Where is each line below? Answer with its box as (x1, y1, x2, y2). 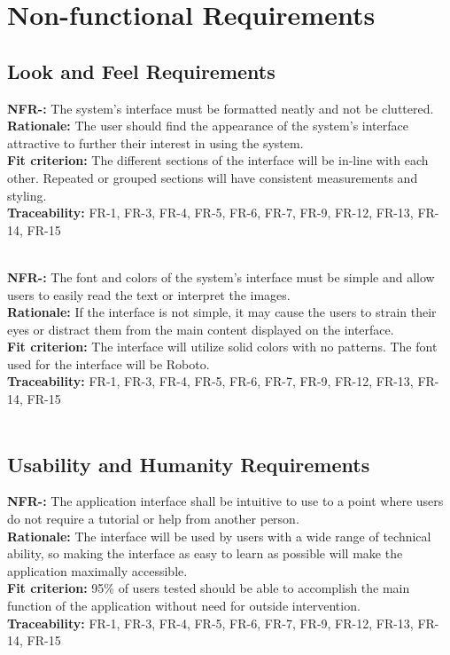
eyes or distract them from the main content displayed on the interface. (7, 320, 394, 338)
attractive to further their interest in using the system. (7, 133, 304, 152)
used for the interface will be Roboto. (7, 354, 210, 373)
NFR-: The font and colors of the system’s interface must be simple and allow (7, 267, 435, 286)
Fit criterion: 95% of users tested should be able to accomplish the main (7, 579, 410, 597)
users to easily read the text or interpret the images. (7, 285, 291, 304)
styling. (7, 185, 47, 204)
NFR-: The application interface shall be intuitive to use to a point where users (7, 492, 444, 510)
